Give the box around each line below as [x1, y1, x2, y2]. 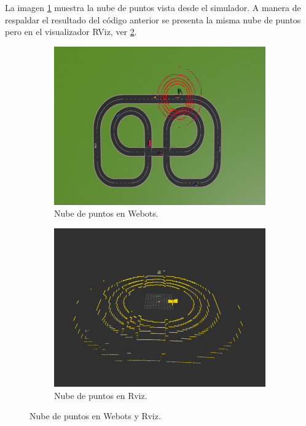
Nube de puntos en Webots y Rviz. [29, 409, 161, 422]
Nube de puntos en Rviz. [54, 389, 147, 401]
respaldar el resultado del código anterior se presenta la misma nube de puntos [5, 13, 301, 26]
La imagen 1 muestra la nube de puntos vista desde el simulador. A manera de [5, 1, 301, 14]
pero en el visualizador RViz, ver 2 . [5, 25, 137, 38]
